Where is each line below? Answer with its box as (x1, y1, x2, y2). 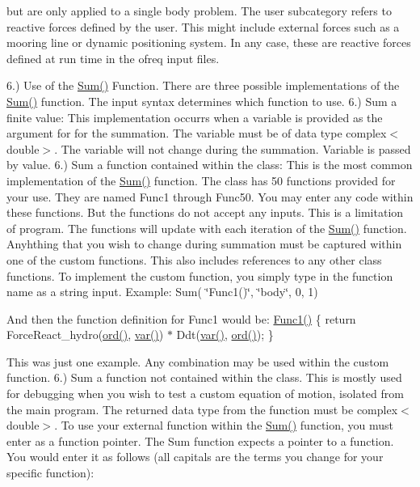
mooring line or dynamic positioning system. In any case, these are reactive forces (6, 34, 411, 51)
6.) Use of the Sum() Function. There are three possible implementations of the (6, 77, 400, 94)
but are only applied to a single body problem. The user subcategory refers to (6, 2, 392, 19)
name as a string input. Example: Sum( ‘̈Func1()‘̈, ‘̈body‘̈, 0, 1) (6, 283, 318, 300)
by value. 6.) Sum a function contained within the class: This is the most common (6, 156, 413, 173)
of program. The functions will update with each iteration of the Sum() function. (6, 219, 407, 236)
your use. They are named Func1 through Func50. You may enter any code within (6, 188, 414, 205)
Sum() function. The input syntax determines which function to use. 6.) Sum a (6, 92, 397, 109)
